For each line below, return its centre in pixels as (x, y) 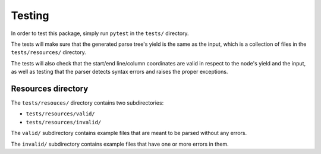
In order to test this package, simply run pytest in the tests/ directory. (100, 33)
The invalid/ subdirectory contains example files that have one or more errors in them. (120, 144)
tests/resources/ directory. (48, 52)
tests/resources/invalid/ (64, 122)
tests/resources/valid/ (60, 114)
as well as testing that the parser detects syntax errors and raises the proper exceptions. (119, 72)
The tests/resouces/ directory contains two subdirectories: (87, 103)
